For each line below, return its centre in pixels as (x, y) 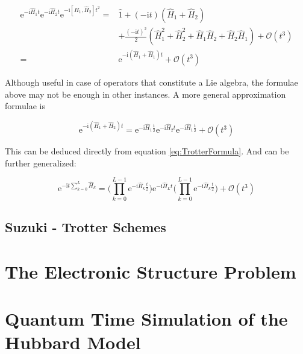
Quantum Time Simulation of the (146, 318)
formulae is (25, 106)
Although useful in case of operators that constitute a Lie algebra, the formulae (151, 82)
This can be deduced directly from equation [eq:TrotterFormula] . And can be (147, 151)
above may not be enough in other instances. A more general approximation (145, 94)
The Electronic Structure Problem (151, 271)
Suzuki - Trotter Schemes (86, 226)
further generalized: (41, 163)
